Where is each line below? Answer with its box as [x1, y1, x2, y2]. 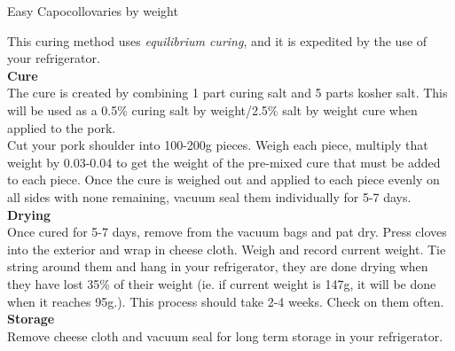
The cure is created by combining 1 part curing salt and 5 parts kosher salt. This [7, 83, 448, 102]
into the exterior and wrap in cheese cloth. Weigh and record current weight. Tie [7, 239, 446, 258]
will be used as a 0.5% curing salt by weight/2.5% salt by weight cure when [7, 100, 418, 119]
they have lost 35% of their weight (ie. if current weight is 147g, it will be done [7, 274, 436, 292]
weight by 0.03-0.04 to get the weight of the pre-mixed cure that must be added [7, 152, 441, 171]
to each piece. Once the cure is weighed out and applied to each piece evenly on [7, 170, 440, 189]
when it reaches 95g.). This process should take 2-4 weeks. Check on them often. [7, 292, 444, 310]
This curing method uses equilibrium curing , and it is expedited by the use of [7, 31, 428, 50]
